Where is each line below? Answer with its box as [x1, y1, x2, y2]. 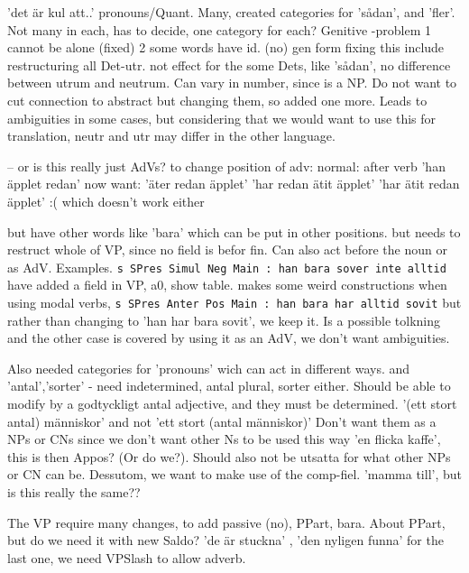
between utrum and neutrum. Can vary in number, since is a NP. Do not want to [7, 73, 457, 92]
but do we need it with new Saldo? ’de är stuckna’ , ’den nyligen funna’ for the [7, 531, 444, 550]
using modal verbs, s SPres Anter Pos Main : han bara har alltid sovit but [7, 292, 462, 311]
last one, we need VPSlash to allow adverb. [7, 548, 246, 567]
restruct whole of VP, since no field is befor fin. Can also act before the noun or [7, 240, 447, 259]
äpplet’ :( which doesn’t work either [7, 191, 205, 210]
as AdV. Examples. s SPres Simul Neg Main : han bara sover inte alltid [7, 257, 446, 276]
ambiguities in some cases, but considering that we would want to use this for [7, 108, 437, 127]
